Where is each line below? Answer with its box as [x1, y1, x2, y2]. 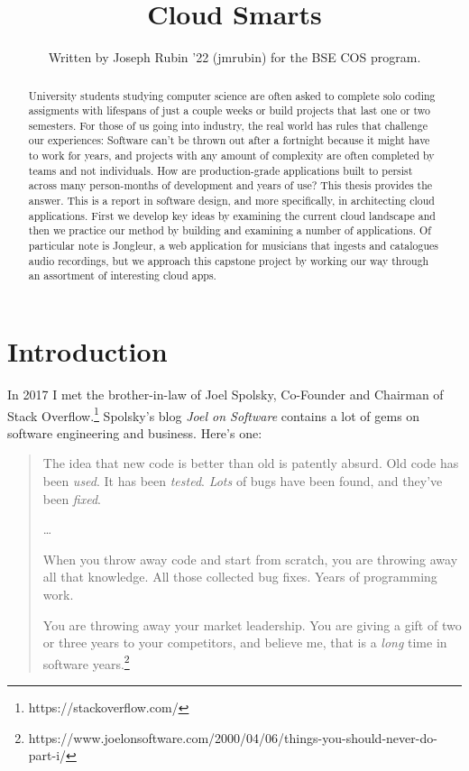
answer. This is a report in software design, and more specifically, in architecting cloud [28, 193, 435, 208]
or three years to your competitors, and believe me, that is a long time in [42, 633, 447, 652]
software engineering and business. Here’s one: [7, 423, 262, 442]
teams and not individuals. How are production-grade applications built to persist [28, 162, 413, 178]
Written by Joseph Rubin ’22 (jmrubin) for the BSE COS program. [48, 48, 421, 67]
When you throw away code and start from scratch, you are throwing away [42, 549, 458, 568]
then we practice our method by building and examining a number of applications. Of [28, 223, 431, 238]
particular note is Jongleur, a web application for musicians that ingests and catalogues [28, 238, 438, 253]
